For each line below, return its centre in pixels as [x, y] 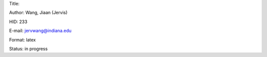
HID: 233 [18, 22]
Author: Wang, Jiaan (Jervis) [38, 13]
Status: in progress [28, 49]
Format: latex [22, 40]
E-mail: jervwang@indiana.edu [40, 31]
